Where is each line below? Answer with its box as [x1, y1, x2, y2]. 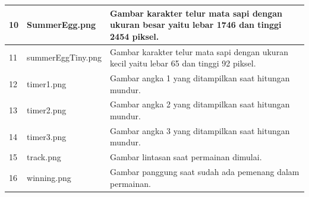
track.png [27, 151, 61, 163]
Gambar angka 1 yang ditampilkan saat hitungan [110, 71, 290, 84]
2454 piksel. [110, 30, 159, 42]
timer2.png [27, 104, 67, 116]
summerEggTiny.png [27, 51, 102, 63]
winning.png [27, 171, 71, 183]
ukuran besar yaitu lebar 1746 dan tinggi [110, 18, 282, 31]
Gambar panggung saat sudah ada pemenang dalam [110, 166, 299, 178]
